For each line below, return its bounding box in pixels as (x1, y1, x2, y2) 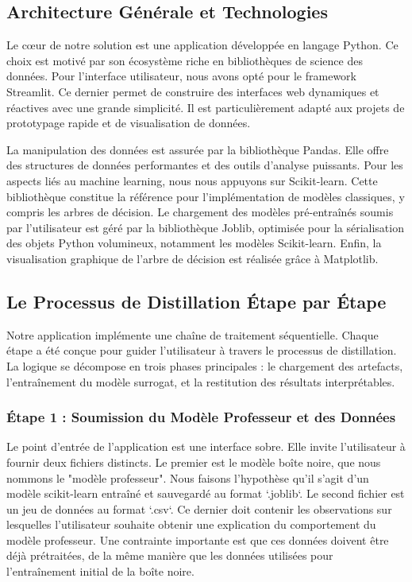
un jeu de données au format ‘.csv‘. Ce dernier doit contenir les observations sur (6, 500, 392, 517)
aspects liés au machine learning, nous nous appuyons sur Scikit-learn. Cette (6, 172, 378, 188)
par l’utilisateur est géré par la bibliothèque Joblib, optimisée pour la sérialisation (6, 219, 404, 235)
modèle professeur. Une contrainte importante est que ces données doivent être (6, 531, 389, 548)
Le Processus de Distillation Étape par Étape (6, 289, 387, 313)
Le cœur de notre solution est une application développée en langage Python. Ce (6, 37, 399, 53)
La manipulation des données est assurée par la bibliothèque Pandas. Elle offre (6, 141, 389, 157)
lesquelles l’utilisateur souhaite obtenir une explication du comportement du (6, 516, 376, 533)
